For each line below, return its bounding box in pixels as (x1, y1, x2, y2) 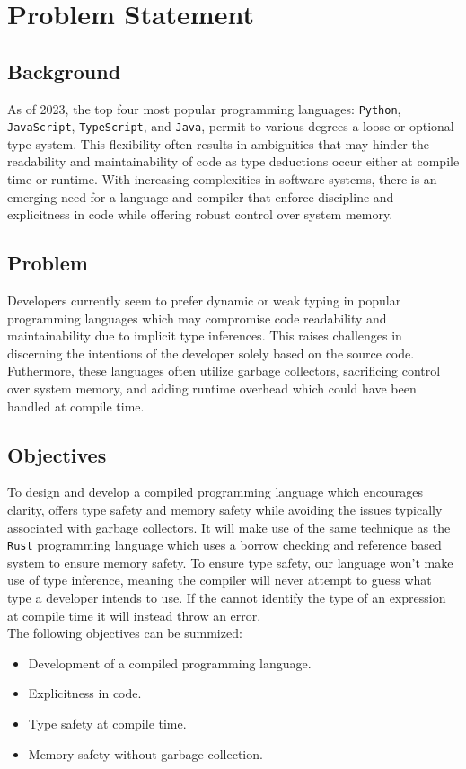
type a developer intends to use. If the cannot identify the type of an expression (7, 588, 446, 607)
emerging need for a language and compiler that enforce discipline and (7, 187, 394, 206)
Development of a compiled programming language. (28, 653, 312, 672)
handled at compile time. (7, 396, 145, 415)
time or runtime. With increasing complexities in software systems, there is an (7, 170, 437, 189)
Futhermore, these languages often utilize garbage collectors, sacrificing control (7, 361, 441, 380)
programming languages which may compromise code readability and (7, 308, 387, 327)
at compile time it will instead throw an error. (7, 605, 261, 624)
